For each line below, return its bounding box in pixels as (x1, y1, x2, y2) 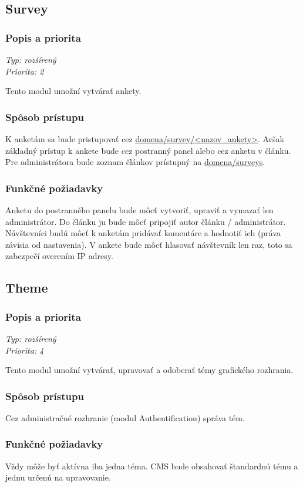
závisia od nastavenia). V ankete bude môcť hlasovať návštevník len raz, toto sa (5, 238, 292, 250)
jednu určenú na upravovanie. (5, 471, 111, 483)
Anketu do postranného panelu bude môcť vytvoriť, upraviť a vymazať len (5, 204, 274, 216)
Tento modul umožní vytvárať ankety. (5, 85, 142, 97)
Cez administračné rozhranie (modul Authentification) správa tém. (5, 411, 245, 424)
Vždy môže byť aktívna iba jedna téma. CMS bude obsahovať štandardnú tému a (5, 459, 298, 472)
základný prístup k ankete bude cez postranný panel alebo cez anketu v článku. (5, 144, 291, 156)
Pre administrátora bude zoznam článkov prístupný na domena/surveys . (5, 156, 265, 168)
